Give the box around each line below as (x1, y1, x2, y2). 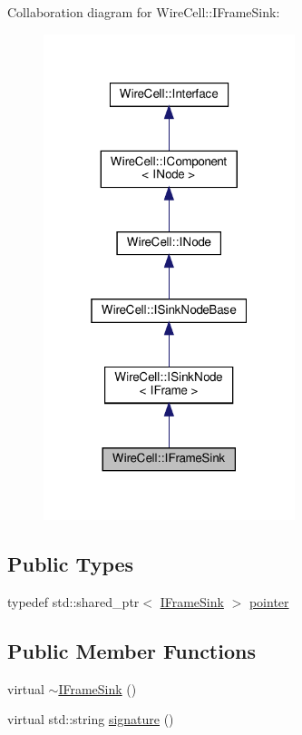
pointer (248, 592, 289, 611)
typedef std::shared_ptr (7, 592, 140, 611)
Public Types (7, 550, 134, 578)
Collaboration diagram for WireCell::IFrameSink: (7, 3, 280, 21)
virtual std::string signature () (7, 710, 174, 729)
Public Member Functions (7, 636, 256, 664)
